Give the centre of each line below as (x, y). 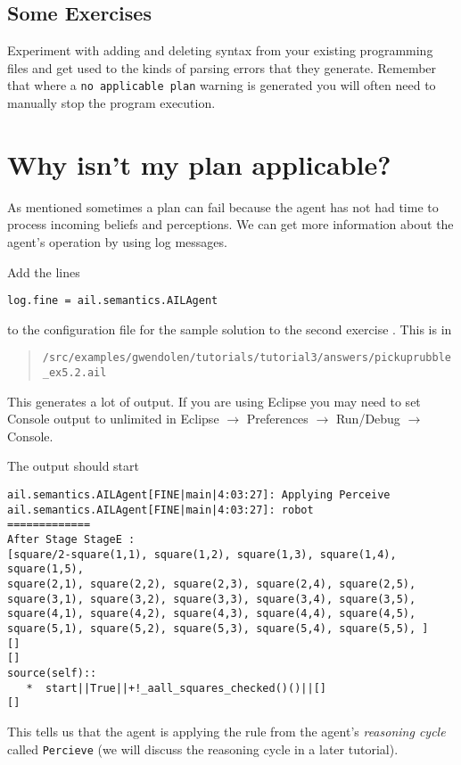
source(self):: (52, 673)
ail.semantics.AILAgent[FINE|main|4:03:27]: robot (161, 510)
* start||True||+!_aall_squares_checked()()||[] (176, 688)
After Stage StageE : (71, 540)
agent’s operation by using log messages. (117, 241)
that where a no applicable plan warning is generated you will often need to (222, 85)
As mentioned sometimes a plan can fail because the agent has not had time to (223, 206)
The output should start (73, 466)
